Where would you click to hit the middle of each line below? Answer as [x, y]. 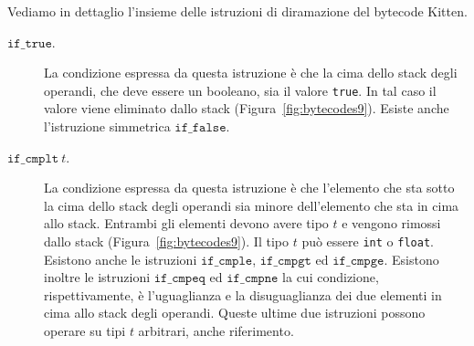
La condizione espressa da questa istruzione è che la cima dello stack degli [251, 73]
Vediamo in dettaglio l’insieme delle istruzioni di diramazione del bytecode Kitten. [237, 11]
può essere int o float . [368, 241]
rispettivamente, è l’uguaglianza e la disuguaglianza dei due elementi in [243, 294]
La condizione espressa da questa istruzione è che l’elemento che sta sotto [249, 188]
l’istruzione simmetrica [107, 126]
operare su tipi [85, 331]
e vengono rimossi [391, 223]
